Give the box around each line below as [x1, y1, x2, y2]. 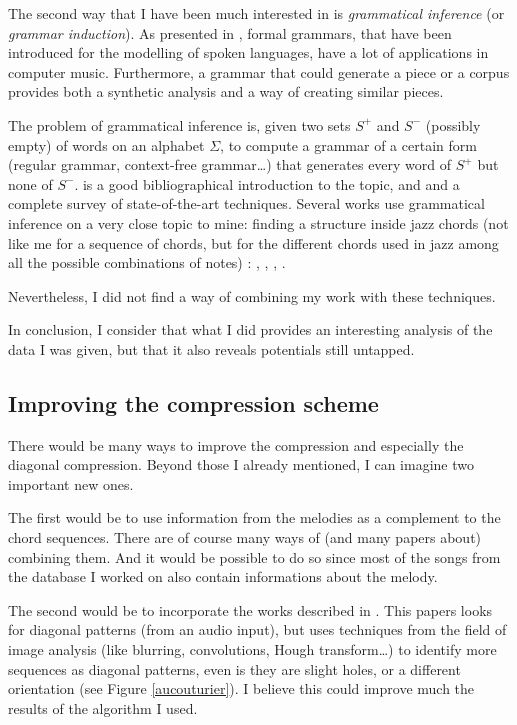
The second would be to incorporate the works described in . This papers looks [8, 599, 493, 620]
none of [8, 173, 53, 194]
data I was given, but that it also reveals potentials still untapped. [8, 338, 415, 359]
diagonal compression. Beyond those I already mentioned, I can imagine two [8, 454, 474, 475]
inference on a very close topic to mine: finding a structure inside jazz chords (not [8, 212, 509, 233]
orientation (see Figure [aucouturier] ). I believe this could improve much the [8, 678, 475, 699]
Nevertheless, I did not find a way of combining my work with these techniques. [8, 285, 496, 306]
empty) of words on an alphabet [8, 134, 205, 155]
